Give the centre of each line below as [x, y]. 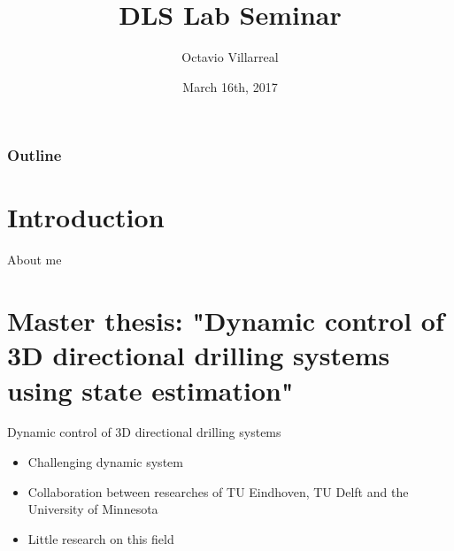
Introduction [86, 217]
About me [35, 260]
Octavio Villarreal [230, 57]
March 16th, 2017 [230, 86]
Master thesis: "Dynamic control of [226, 321]
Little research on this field [101, 538]
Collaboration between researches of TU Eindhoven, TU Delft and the [218, 491]
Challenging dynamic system [105, 462]
